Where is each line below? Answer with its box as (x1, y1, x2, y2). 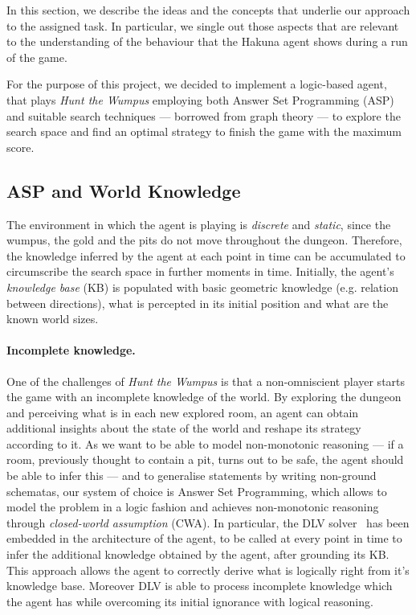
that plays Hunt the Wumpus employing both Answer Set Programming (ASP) (6, 91, 394, 108)
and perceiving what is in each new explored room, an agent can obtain (6, 404, 359, 420)
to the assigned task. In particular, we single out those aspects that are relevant (6, 17, 399, 34)
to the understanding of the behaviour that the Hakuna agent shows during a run (6, 33, 408, 50)
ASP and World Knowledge (6, 178, 241, 203)
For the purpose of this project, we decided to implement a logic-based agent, (6, 76, 387, 92)
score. (6, 138, 35, 155)
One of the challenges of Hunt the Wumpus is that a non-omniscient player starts (6, 372, 406, 389)
